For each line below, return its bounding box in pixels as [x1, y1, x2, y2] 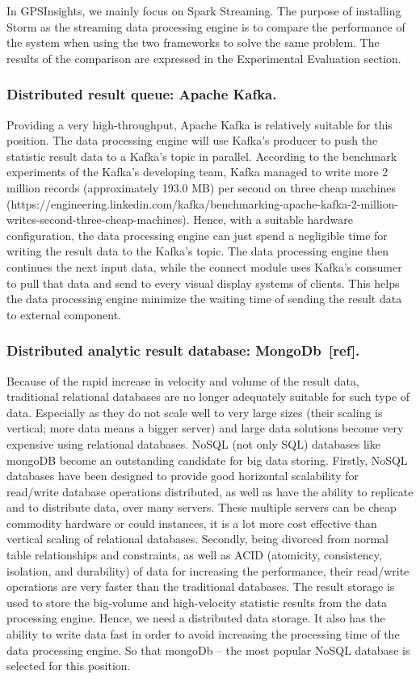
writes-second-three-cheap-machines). [6, 211, 190, 228]
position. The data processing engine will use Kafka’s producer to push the [6, 132, 378, 149]
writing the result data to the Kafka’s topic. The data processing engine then [6, 242, 388, 259]
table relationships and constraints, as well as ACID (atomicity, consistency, [6, 546, 382, 563]
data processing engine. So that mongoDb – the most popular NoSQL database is [6, 641, 410, 658]
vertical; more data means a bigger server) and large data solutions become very [6, 420, 404, 436]
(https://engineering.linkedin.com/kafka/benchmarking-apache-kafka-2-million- [6, 195, 399, 212]
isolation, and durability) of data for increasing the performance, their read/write [6, 562, 409, 579]
